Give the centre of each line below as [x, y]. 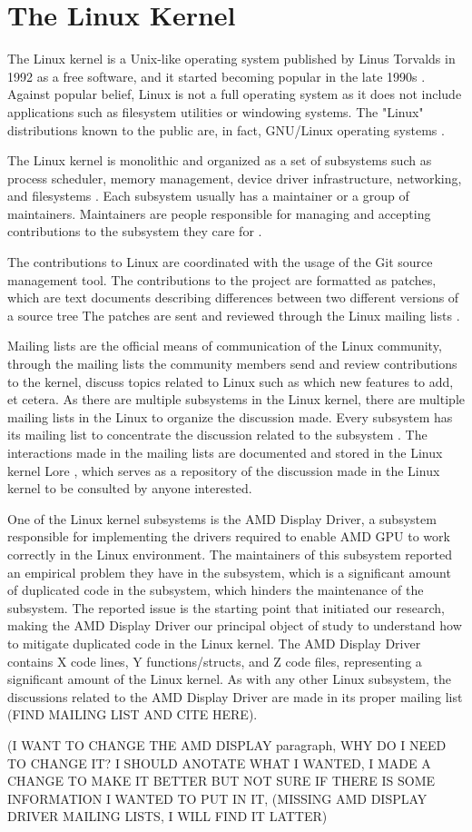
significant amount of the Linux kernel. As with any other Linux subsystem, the [229, 679]
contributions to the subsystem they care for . [135, 231]
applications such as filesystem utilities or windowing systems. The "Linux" [216, 111]
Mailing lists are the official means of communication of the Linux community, [225, 346]
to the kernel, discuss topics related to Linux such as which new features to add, [231, 381]
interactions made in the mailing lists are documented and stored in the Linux [225, 452]
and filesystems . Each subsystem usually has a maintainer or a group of [208, 196]
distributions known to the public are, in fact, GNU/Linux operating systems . [226, 129]
